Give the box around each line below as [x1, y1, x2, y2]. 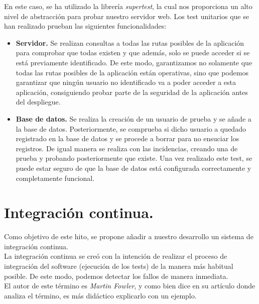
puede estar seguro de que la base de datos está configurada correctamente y [16, 162, 251, 173]
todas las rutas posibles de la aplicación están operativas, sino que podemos [16, 67, 248, 77]
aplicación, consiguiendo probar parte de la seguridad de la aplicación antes [16, 86, 248, 97]
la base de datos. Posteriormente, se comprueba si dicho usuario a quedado [16, 123, 246, 134]
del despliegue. [16, 96, 61, 107]
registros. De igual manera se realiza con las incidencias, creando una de [16, 143, 238, 153]
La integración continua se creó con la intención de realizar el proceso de [4, 251, 227, 261]
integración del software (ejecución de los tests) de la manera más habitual [4, 261, 233, 271]
